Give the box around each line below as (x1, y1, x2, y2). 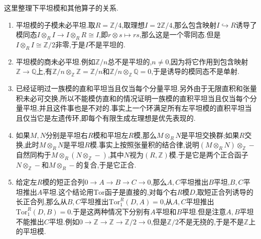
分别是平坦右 (45, 129, 88, 140)
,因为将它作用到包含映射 (169, 56, 248, 66)
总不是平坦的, (107, 56, 152, 66)
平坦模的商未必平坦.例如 (16, 56, 95, 66)
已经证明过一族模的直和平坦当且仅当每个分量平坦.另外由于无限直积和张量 (16, 83, 257, 94)
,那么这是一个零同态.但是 (139, 29, 221, 40)
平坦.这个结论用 (42, 186, 94, 197)
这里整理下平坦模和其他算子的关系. (4, 3, 118, 13)
